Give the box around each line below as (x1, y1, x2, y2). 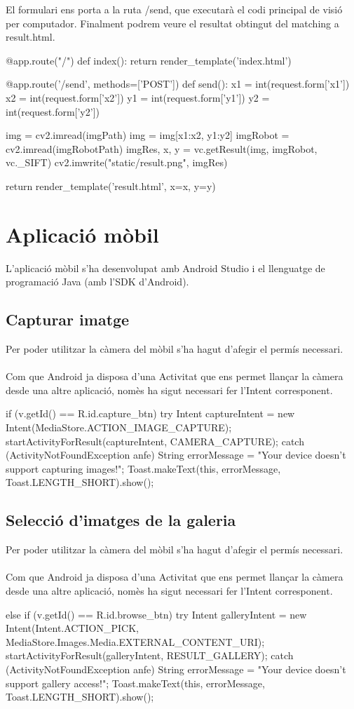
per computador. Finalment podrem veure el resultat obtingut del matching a (6, 15, 339, 30)
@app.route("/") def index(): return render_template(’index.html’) (6, 53, 292, 67)
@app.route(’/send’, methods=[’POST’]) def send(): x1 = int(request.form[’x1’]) (6, 76, 350, 91)
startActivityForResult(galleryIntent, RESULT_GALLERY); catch (6, 648, 294, 663)
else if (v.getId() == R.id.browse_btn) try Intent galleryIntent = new (6, 607, 307, 621)
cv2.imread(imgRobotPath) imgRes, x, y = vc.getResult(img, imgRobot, (6, 141, 318, 156)
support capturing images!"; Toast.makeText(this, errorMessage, (6, 461, 281, 475)
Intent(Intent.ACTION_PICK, (6, 621, 139, 635)
